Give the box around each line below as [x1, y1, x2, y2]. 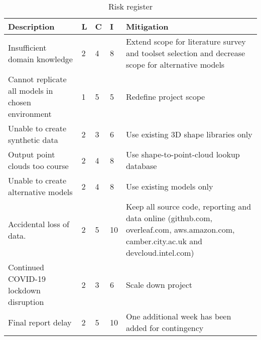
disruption [8, 296, 44, 307]
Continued [8, 261, 45, 273]
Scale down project [125, 278, 192, 290]
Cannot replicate [8, 73, 67, 85]
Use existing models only [125, 180, 213, 192]
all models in [8, 85, 53, 96]
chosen [8, 96, 31, 108]
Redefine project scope [125, 90, 205, 102]
